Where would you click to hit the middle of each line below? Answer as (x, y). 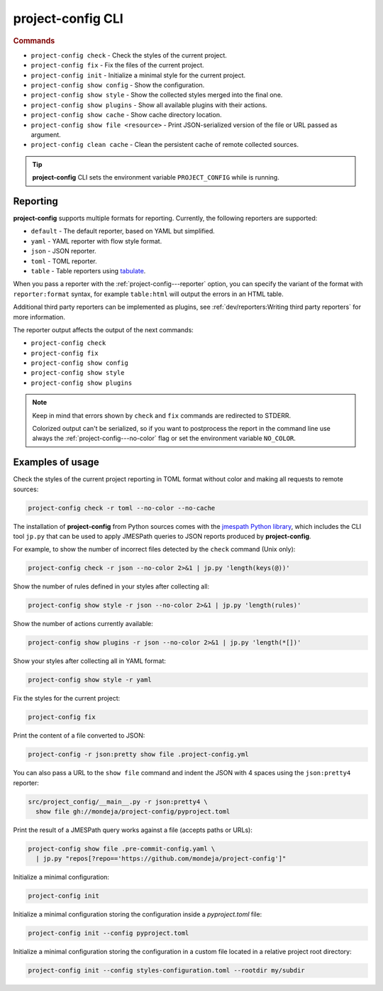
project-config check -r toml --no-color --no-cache (122, 508)
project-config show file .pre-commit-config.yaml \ (122, 849)
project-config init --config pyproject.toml (109, 933)
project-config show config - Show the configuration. (118, 84)
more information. (39, 317)
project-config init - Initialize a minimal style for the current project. (138, 75)
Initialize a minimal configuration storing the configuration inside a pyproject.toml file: (138, 914)
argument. (46, 134)
